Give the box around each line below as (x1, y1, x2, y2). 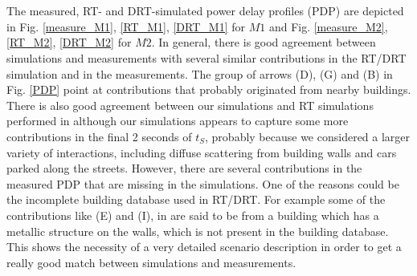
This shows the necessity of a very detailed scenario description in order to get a (6, 238, 402, 255)
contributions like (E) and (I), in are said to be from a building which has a (6, 206, 379, 223)
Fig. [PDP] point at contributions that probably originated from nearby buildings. (6, 81, 411, 98)
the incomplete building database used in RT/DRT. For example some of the (6, 191, 386, 208)
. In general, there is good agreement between (151, 34, 376, 51)
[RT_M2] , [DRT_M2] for (6, 34, 132, 51)
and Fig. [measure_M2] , (268, 18, 388, 34)
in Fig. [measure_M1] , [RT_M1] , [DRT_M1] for (6, 18, 245, 34)
